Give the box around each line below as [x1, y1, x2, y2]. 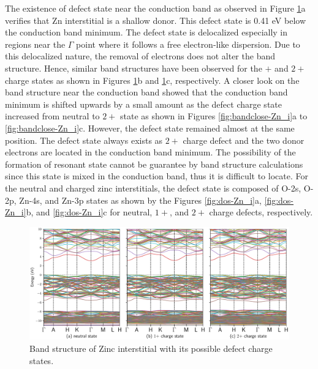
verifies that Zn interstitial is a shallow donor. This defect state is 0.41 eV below [5, 13, 306, 26]
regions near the [5, 37, 66, 50]
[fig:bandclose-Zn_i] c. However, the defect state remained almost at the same [5, 121, 295, 134]
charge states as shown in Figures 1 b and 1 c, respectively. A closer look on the [5, 73, 300, 86]
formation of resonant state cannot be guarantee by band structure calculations [5, 157, 303, 170]
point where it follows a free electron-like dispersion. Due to [76, 37, 300, 50]
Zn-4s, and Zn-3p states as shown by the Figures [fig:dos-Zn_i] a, [19, 193, 262, 206]
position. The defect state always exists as [5, 133, 163, 146]
